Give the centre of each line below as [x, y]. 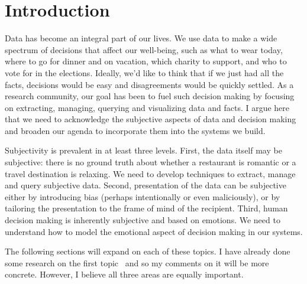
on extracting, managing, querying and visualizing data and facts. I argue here [147, 107]
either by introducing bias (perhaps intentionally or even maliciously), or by [143, 196]
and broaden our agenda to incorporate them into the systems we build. [135, 130]
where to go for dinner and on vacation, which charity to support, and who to [146, 61]
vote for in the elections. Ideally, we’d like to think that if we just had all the [144, 72]
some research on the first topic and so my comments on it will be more [137, 262]
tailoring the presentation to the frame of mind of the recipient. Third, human [146, 208]
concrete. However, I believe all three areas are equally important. [124, 274]
